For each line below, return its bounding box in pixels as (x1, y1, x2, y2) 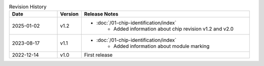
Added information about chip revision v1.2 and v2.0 (113, 26, 234, 33)
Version (60, 11, 79, 17)
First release (84, 51, 113, 58)
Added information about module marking (113, 43, 210, 49)
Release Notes (84, 11, 119, 17)
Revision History (9, 3, 46, 10)
